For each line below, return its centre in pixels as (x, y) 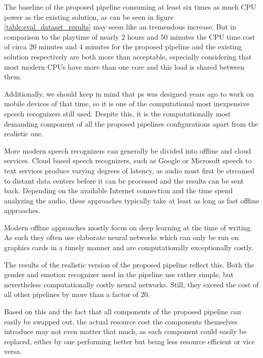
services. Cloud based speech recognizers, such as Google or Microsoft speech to (128, 160)
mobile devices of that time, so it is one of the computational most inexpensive (127, 103)
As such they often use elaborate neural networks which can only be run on (122, 237)
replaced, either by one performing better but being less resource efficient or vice (129, 341)
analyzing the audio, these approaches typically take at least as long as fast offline (132, 200)
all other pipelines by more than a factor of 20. (77, 294)
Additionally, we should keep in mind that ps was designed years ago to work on (129, 93)
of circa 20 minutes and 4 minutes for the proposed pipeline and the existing (123, 47)
